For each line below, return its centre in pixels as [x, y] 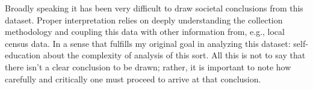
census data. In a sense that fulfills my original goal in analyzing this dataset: [148, 43]
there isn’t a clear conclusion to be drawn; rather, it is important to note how [148, 66]
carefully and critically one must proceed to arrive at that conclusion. [133, 78]
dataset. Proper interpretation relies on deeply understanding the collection [144, 20]
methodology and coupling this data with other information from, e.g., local [145, 32]
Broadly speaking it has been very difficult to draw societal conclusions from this [154, 8]
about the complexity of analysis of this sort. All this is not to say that [174, 55]
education [23, 55]
